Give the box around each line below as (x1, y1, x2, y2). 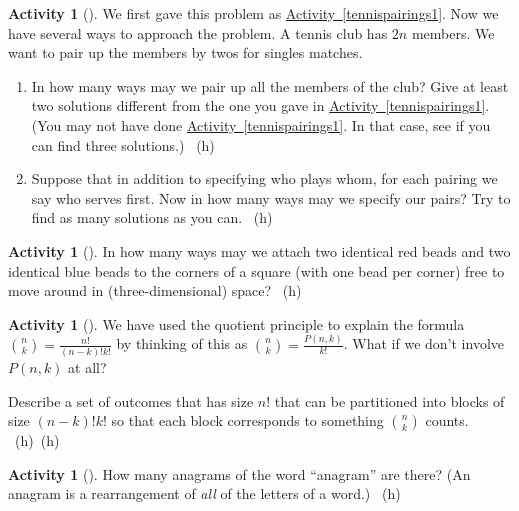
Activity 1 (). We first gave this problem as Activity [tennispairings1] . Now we (8, 3, 499, 23)
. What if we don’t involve (343, 333, 505, 354)
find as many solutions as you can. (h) (31, 207, 273, 228)
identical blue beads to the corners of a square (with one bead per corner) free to (8, 260, 505, 281)
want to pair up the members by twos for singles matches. (8, 42, 363, 63)
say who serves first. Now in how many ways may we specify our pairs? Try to (31, 187, 511, 208)
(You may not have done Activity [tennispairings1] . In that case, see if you (31, 114, 491, 135)
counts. (425, 410, 469, 431)
